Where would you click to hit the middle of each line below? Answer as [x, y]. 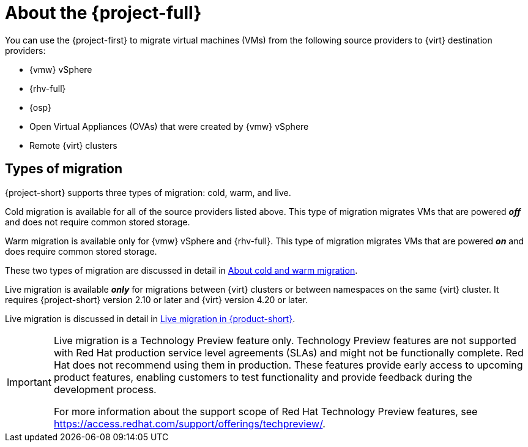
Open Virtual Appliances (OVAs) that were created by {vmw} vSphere [169, 126]
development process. [105, 389]
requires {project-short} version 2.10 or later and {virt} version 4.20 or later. [157, 299]
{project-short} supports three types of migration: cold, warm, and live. [148, 192]
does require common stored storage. [81, 251]
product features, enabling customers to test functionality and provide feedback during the [263, 377]
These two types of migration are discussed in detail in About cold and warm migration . [181, 270]
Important [29, 382]
